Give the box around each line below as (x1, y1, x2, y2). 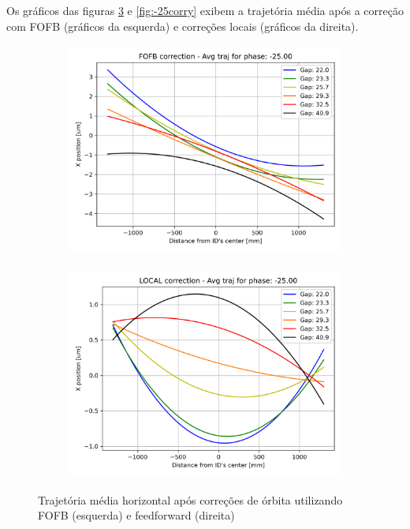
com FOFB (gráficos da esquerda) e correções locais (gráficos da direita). (6, 17, 359, 34)
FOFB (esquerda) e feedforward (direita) (38, 507, 235, 523)
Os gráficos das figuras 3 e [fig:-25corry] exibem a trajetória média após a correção (6, 2, 404, 18)
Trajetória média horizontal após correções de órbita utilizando (38, 491, 343, 508)
